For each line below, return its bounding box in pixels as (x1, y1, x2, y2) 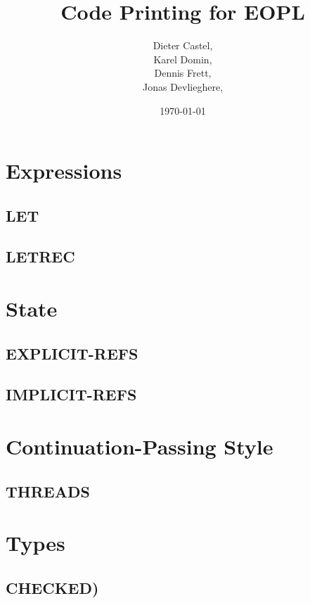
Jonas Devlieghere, (142, 79, 224, 94)
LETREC (6, 246, 75, 267)
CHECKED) (6, 576, 99, 598)
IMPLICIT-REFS (6, 383, 137, 405)
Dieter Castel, (153, 38, 213, 53)
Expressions (6, 156, 122, 185)
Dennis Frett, (154, 65, 212, 80)
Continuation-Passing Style (6, 431, 273, 460)
